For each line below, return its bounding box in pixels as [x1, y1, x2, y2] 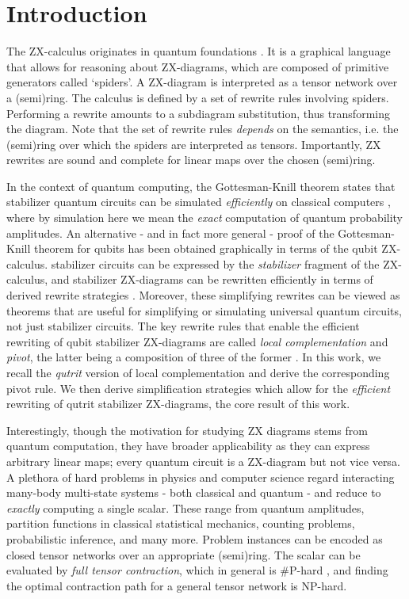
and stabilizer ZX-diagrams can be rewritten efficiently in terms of [51, 271, 373, 288]
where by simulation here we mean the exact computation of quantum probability [6, 209, 403, 226]
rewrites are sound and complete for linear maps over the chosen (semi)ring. [6, 151, 376, 168]
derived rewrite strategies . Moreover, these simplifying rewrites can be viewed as [6, 287, 400, 303]
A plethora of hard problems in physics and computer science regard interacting [6, 468, 395, 485]
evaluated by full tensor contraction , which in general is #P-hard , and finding [6, 562, 388, 578]
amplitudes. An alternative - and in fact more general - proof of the [6, 224, 334, 241]
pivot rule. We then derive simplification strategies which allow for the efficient [6, 380, 391, 396]
